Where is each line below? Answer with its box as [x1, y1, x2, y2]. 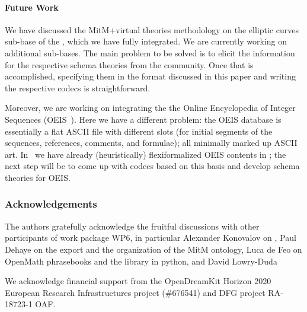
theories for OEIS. [5, 171, 71, 183]
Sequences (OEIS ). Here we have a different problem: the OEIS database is [5, 113, 282, 125]
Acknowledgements [5, 196, 97, 211]
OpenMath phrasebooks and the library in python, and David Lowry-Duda [5, 254, 277, 267]
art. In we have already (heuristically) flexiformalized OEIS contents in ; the [5, 148, 286, 160]
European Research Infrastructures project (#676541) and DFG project [5, 286, 266, 298]
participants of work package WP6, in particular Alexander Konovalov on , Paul [5, 231, 296, 244]
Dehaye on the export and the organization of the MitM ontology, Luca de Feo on [5, 243, 302, 255]
